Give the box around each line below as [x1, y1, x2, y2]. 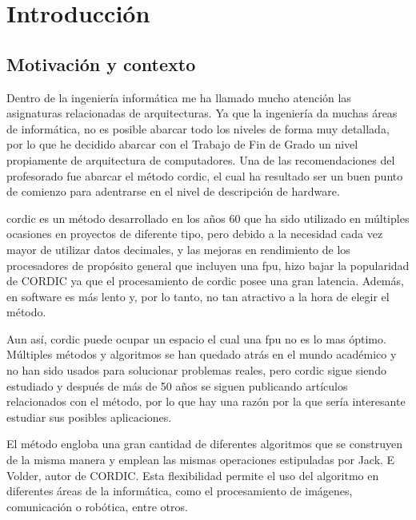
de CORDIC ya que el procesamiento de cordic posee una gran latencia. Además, [6, 272, 404, 289]
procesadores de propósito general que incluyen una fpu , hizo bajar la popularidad [6, 256, 410, 273]
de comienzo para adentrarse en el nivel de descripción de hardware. [6, 183, 340, 200]
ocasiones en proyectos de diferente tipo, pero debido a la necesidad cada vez [6, 225, 383, 242]
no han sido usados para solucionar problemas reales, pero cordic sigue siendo [6, 362, 386, 379]
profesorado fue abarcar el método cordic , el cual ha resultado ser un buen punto [6, 167, 403, 184]
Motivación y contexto [6, 51, 196, 76]
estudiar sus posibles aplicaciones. [6, 408, 172, 425]
